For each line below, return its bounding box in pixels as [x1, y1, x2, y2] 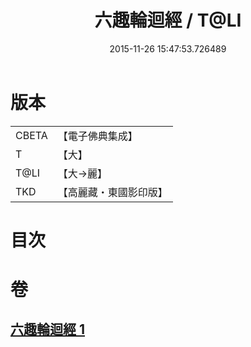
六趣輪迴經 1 [10, 321, 86, 338]
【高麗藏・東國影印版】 [57, 185, 168, 199]
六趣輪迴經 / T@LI [94, 9, 242, 32]
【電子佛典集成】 [57, 129, 138, 143]
